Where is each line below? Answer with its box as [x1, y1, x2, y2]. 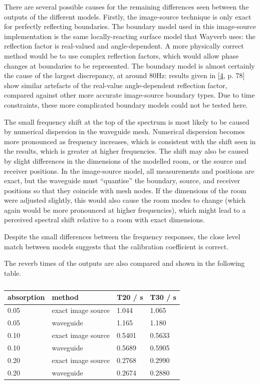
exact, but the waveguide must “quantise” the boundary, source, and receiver [4, 175, 240, 186]
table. [4, 267, 22, 278]
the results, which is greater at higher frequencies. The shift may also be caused [4, 146, 248, 156]
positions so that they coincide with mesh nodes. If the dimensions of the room [4, 185, 246, 195]
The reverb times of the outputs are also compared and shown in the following [4, 258, 245, 268]
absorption [8, 292, 45, 302]
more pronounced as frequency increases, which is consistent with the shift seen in [4, 136, 256, 146]
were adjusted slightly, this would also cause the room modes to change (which [4, 195, 245, 205]
